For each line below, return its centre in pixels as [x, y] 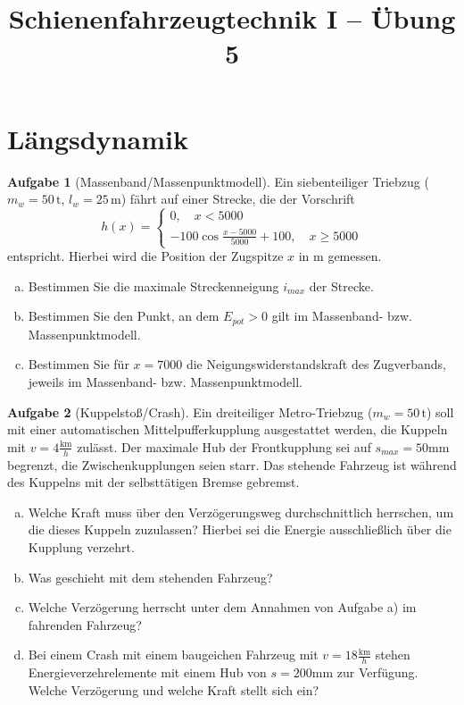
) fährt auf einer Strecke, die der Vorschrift [238, 199]
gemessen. [355, 256]
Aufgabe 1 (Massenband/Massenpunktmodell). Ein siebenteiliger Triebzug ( [218, 181]
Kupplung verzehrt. [81, 546]
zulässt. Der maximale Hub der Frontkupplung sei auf [224, 446]
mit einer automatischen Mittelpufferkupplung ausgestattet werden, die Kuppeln [228, 429]
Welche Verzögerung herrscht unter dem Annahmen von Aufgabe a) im [222, 607]
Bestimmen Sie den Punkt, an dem [124, 316]
